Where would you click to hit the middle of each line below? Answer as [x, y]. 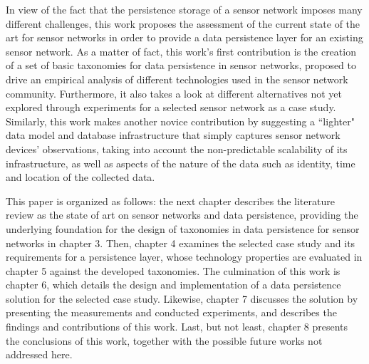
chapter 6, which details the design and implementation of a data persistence [173, 285]
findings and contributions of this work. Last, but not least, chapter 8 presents [177, 327]
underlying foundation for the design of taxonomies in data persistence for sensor [183, 228]
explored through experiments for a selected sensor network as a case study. [171, 107]
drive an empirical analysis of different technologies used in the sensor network [177, 79]
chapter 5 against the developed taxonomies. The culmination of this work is [173, 270]
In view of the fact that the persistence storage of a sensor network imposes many [184, 9]
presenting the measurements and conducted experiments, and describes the [171, 312]
